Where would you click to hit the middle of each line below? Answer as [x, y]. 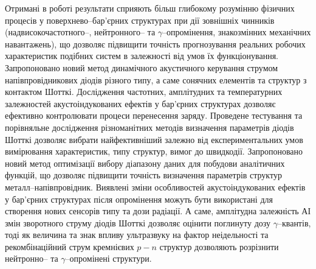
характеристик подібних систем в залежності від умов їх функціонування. [142, 56]
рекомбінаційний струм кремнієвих [70, 246]
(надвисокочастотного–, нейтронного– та [80, 32]
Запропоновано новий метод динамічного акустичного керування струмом [142, 67]
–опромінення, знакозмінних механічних [237, 32]
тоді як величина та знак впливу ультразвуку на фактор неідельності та [137, 235]
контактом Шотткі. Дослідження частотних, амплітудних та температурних [144, 92]
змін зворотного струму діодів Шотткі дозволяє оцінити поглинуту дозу [138, 222]
